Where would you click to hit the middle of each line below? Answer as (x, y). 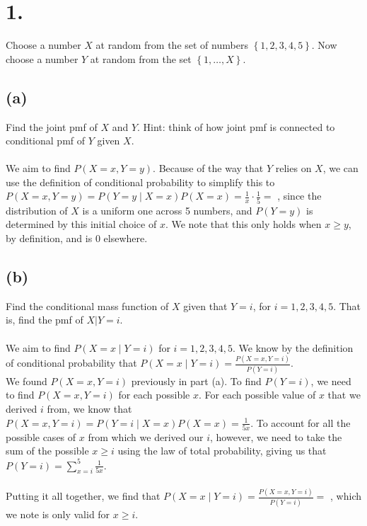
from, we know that (89, 408)
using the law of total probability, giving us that (222, 451)
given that (205, 305)
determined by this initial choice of (81, 224)
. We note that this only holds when (243, 224)
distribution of (37, 210)
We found (27, 381)
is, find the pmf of (45, 320)
